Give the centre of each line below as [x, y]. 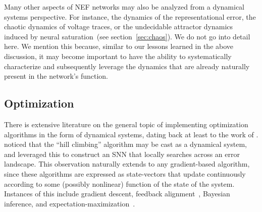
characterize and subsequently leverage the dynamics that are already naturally [127, 66]
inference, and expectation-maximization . [70, 203]
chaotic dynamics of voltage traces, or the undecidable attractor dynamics [119, 26]
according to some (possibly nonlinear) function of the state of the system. [119, 183]
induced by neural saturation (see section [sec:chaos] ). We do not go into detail [127, 36]
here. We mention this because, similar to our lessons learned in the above [119, 46]
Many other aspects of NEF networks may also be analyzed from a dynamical [124, 7]
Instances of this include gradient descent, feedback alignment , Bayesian [117, 194]
